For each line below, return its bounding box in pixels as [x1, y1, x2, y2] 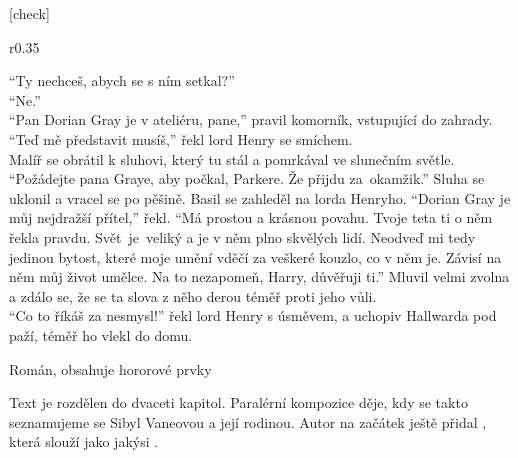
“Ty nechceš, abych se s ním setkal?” [9, 70, 235, 91]
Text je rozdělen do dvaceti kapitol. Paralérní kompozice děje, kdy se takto [9, 392, 468, 413]
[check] [9, 3, 50, 23]
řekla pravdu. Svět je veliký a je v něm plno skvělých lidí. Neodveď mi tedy [9, 226, 476, 247]
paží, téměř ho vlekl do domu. [9, 324, 193, 345]
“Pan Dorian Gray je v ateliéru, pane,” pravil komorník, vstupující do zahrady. [9, 109, 493, 130]
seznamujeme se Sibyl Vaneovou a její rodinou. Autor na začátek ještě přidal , [9, 411, 487, 432]
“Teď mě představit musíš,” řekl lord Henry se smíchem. [9, 128, 353, 149]
